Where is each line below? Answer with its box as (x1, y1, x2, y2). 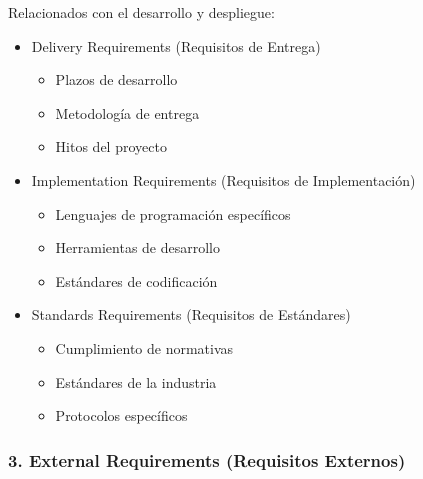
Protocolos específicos (55, 405, 188, 426)
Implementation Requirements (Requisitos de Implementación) (31, 169, 416, 190)
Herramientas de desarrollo (55, 237, 221, 258)
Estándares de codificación (55, 270, 218, 291)
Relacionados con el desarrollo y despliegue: (8, 2, 275, 22)
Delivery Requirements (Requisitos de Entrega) (31, 35, 321, 56)
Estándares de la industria (55, 371, 217, 392)
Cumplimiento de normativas (55, 337, 234, 358)
